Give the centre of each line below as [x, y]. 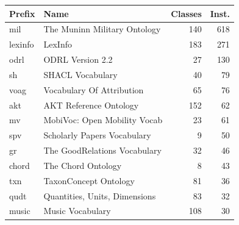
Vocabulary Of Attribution [94, 89]
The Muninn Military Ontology [102, 29]
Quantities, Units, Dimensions [100, 195]
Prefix [22, 13]
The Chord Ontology [83, 165]
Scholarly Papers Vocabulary [97, 135]
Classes [186, 13]
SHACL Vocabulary [80, 74]
